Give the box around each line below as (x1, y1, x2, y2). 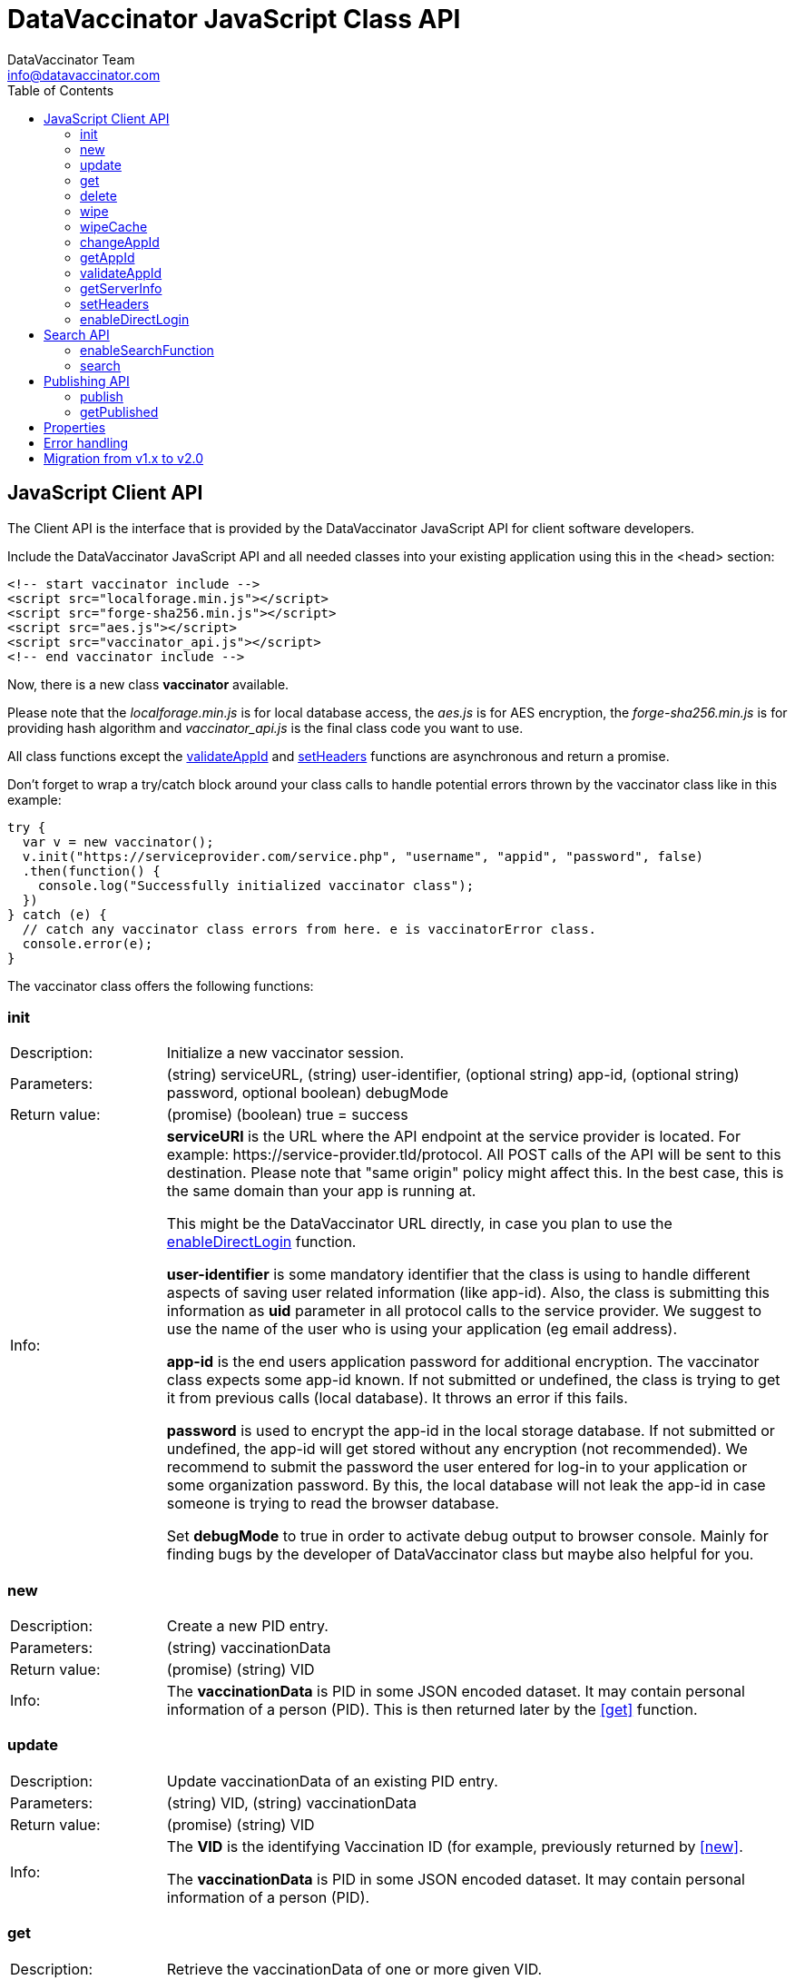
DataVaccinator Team (7, 51, 135, 67)
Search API (44, 326, 110, 342)
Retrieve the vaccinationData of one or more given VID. (166, 1959, 543, 1978)
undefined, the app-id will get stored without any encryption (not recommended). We (166, 1440, 748, 1459)
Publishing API (44, 372, 130, 389)
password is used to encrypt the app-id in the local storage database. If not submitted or (166, 1421, 775, 1440)
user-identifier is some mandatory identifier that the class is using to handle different (166, 1265, 751, 1284)
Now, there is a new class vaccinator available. (7, 676, 290, 692)
